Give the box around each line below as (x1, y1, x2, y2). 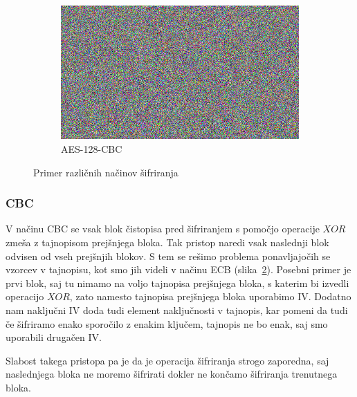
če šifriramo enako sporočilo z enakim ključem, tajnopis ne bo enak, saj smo (6, 316, 328, 331)
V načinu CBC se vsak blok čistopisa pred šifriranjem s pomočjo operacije (6, 221, 320, 236)
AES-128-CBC (61, 141, 122, 156)
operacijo (6, 289, 44, 304)
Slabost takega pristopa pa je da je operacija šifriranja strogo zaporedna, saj (6, 353, 329, 367)
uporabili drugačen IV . (6, 330, 102, 344)
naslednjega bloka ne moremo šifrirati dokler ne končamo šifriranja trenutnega (6, 367, 338, 381)
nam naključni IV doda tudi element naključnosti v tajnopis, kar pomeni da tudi (6, 302, 348, 317)
